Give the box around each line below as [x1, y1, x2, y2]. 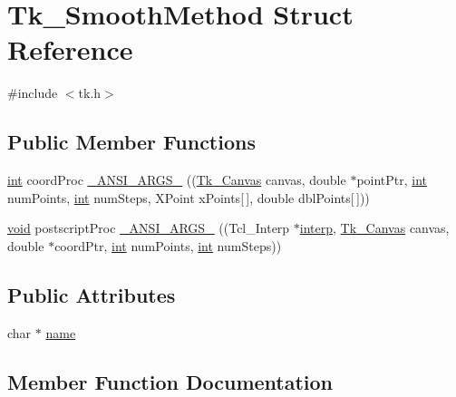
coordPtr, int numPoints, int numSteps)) [54, 236, 282, 255]
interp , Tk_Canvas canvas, [299, 218, 450, 237]
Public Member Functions [7, 128, 256, 156]
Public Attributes [7, 280, 176, 308]
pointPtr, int [356, 170, 428, 189]
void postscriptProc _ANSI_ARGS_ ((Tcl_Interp [7, 218, 290, 237]
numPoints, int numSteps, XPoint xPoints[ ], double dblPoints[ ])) [7, 188, 370, 207]
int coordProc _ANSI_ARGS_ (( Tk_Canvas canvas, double [7, 170, 346, 189]
